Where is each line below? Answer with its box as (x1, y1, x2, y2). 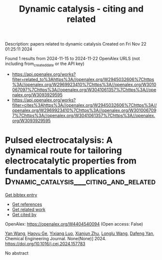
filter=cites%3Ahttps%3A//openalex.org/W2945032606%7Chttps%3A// (12, 102, 157, 108)
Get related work (12, 206, 46, 212)
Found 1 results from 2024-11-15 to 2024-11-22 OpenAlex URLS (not (5, 56, 140, 62)
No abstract (5, 250, 29, 256)
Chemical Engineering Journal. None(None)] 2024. (5, 235, 106, 241)
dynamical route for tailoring (5, 145, 122, 156)
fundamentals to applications (5, 166, 126, 177)
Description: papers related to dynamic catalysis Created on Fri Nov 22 (5, 41, 147, 47)
